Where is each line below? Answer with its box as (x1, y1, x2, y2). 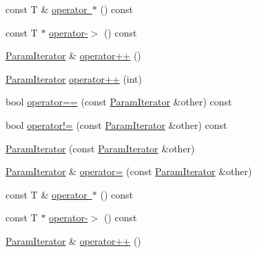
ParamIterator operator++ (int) (6, 71, 143, 85)
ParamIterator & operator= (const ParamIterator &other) (6, 164, 252, 179)
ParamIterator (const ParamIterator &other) (6, 141, 195, 155)
